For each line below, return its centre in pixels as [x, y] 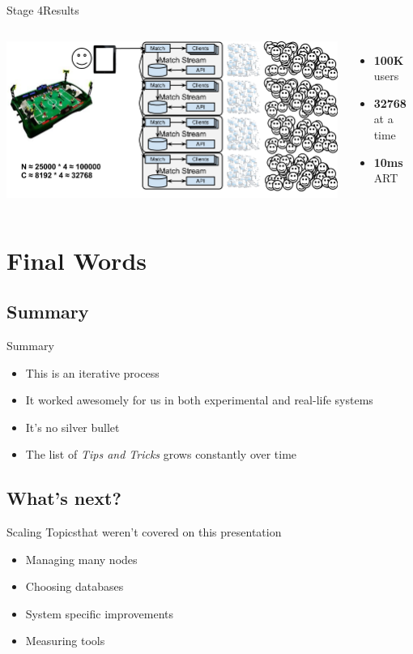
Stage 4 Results [43, 10]
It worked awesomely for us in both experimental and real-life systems [199, 400]
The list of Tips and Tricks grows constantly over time [161, 454]
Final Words [77, 260]
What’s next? [64, 498]
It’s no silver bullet [72, 427]
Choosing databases [75, 586]
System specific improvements [100, 613]
